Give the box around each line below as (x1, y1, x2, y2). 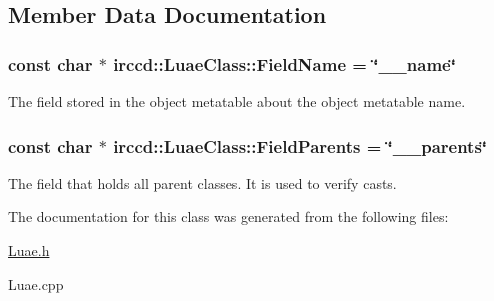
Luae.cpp (8, 273, 64, 294)
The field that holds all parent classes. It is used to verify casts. (8, 172, 397, 193)
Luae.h (8, 240, 50, 260)
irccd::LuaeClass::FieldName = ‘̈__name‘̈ (113, 51, 456, 76)
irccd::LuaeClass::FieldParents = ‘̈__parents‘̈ (113, 133, 488, 158)
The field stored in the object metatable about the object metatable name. (8, 91, 466, 111)
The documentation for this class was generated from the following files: (8, 206, 449, 227)
